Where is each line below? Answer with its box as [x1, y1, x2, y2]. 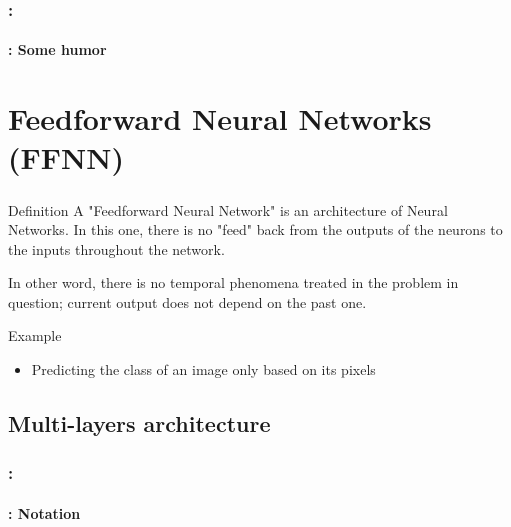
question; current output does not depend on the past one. [8, 291, 367, 312]
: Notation [8, 502, 81, 523]
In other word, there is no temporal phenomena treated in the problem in [8, 272, 459, 293]
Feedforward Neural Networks [8, 98, 432, 139]
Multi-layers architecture [8, 408, 271, 439]
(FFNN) [8, 137, 124, 178]
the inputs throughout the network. [8, 238, 225, 259]
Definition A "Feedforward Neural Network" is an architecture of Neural [8, 199, 448, 220]
